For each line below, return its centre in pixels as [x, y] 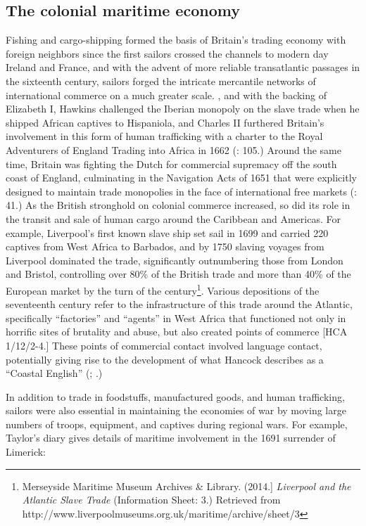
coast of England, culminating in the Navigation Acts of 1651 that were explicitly [181, 178]
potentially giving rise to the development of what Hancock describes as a [165, 359]
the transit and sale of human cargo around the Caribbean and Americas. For [173, 218]
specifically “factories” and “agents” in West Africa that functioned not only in [176, 317]
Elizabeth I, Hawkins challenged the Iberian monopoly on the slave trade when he [183, 109]
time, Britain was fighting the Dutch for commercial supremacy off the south [171, 163]
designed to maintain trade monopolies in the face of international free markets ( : [181, 191]
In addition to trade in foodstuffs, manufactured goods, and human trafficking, [175, 396]
